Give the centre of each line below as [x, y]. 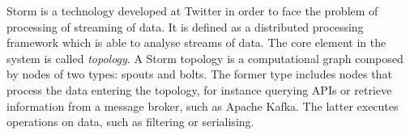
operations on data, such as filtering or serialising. [130, 122]
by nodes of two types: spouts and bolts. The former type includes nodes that [199, 74]
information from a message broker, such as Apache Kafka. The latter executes [203, 105]
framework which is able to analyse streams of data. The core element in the [196, 42]
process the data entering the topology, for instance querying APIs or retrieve [199, 89]
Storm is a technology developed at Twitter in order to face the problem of [192, 11]
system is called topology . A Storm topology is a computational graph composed [205, 58]
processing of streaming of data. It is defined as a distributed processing [185, 26]
